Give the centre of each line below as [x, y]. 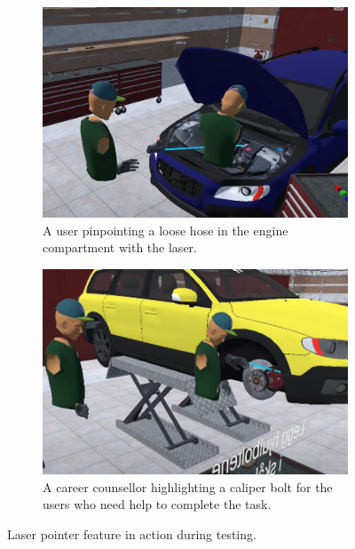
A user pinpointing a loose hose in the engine [166, 230]
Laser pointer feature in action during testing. [132, 533]
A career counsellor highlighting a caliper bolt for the [188, 486]
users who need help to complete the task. [157, 504]
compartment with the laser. [120, 247]
